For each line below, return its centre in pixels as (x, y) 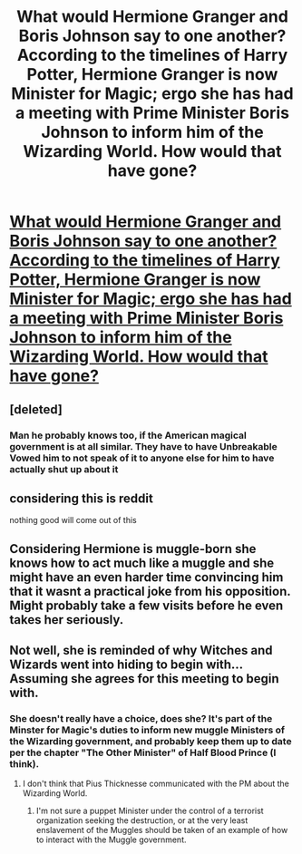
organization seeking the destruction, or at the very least (142, 820)
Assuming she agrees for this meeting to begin (144, 679)
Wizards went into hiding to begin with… (126, 665)
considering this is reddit (82, 498)
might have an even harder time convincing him (146, 577)
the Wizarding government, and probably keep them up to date (151, 742)
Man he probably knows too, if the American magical (128, 435)
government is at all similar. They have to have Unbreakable (144, 446)
